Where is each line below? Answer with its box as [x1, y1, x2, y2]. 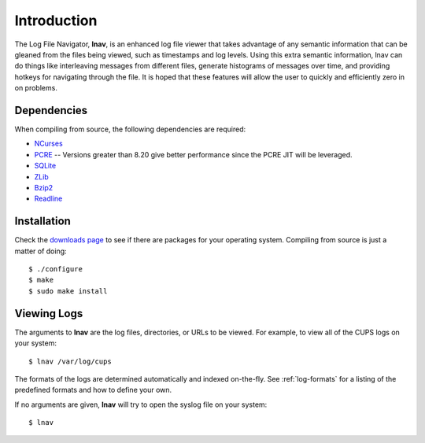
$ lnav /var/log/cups [28, 356, 112, 366]
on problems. [14, 83, 58, 93]
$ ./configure [28, 264, 83, 274]
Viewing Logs [14, 307, 83, 320]
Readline [34, 194, 63, 204]
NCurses [34, 138, 63, 149]
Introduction [14, 12, 98, 29]
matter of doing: [14, 246, 67, 256]
